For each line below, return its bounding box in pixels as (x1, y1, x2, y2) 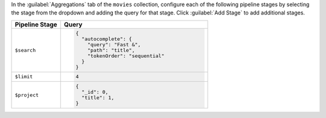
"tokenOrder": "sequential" (88, 52, 165, 59)
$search (14, 47, 36, 54)
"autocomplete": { (81, 36, 132, 42)
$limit (14, 73, 33, 80)
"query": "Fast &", (88, 41, 141, 48)
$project (14, 92, 39, 98)
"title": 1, (81, 95, 115, 101)
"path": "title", (88, 47, 135, 54)
